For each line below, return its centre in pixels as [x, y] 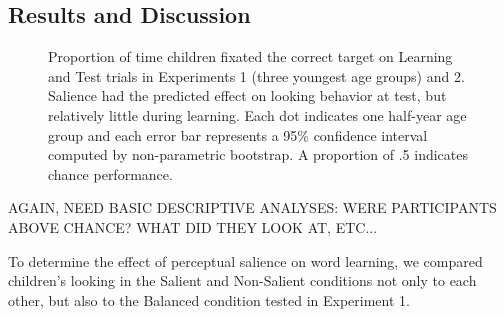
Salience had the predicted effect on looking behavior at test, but [247, 95]
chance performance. [110, 173]
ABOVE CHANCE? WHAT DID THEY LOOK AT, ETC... [193, 226]
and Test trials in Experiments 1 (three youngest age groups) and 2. [256, 75]
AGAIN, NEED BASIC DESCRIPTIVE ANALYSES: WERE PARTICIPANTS [252, 207]
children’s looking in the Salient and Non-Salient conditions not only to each [242, 280]
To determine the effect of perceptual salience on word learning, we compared [245, 260]
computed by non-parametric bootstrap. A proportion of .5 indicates [258, 154]
